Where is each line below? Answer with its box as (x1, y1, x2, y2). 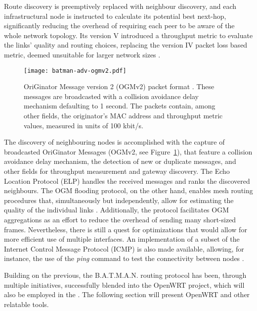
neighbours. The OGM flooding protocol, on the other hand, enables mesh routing (4, 185, 253, 196)
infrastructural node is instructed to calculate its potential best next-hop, (4, 10, 226, 21)
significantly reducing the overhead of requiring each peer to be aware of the (4, 20, 235, 31)
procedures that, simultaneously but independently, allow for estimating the (4, 195, 234, 205)
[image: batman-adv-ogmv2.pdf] (24, 67, 127, 74)
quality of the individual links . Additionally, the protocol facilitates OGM (4, 205, 229, 215)
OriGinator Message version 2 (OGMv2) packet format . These (24, 81, 214, 92)
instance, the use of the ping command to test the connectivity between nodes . (4, 253, 244, 263)
